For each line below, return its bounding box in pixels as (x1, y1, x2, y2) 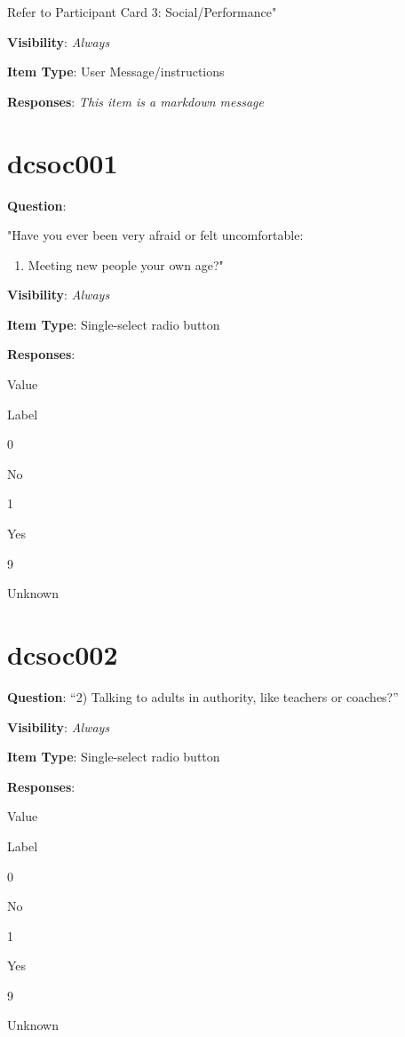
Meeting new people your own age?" (28, 255, 224, 274)
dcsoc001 (7, 144, 118, 180)
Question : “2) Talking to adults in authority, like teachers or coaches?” (7, 687, 399, 706)
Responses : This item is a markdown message (7, 92, 264, 110)
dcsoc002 (7, 636, 118, 672)
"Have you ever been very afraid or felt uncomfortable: (7, 226, 304, 244)
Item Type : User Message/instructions (7, 62, 225, 81)
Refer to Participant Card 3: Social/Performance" (7, 3, 277, 20)
